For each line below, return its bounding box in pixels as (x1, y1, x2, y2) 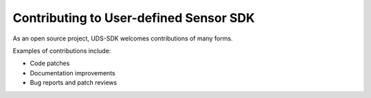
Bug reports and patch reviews (30, 79, 117, 87)
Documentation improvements (30, 69, 116, 77)
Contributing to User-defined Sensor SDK (12, 10, 256, 25)
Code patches (30, 59, 70, 68)
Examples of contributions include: (12, 47, 111, 55)
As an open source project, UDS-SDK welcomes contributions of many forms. (12, 34, 233, 42)
